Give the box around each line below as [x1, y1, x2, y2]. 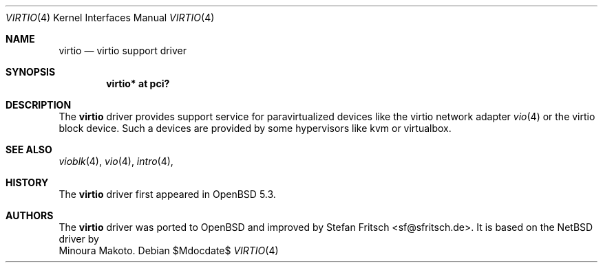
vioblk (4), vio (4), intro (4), [59, 155, 173, 167]
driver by [59, 233, 99, 245]
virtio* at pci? [106, 78, 170, 89]
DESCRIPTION [6, 99, 72, 111]
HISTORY [6, 177, 49, 188]
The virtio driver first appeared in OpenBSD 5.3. [59, 188, 276, 200]
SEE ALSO [6, 144, 52, 155]
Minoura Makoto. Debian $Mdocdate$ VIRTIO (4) [59, 245, 279, 256]
